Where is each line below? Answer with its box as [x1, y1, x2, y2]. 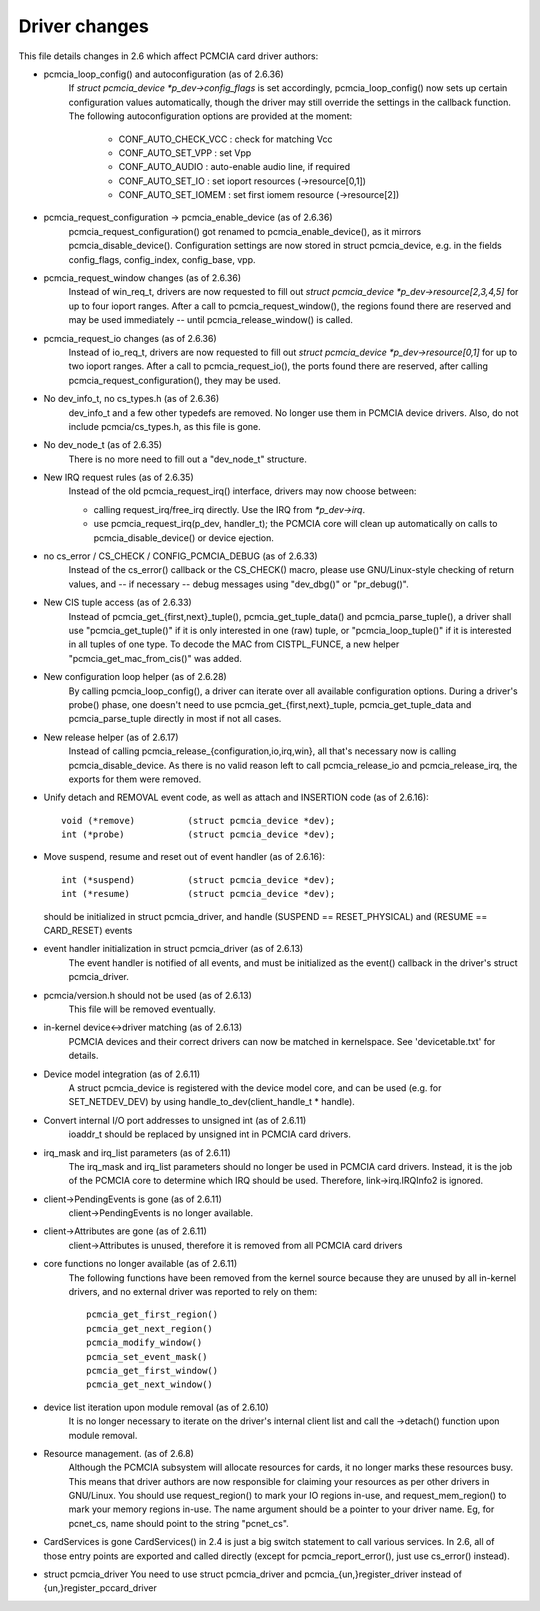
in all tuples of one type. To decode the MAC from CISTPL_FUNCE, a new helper [68, 638, 400, 650]
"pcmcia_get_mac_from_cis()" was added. [68, 652, 242, 664]
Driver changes [18, 15, 149, 37]
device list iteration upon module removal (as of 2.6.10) [43, 1401, 269, 1413]
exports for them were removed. [68, 773, 202, 785]
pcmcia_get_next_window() [86, 1379, 214, 1390]
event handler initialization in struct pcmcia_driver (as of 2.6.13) [43, 943, 304, 955]
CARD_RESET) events [43, 925, 133, 937]
